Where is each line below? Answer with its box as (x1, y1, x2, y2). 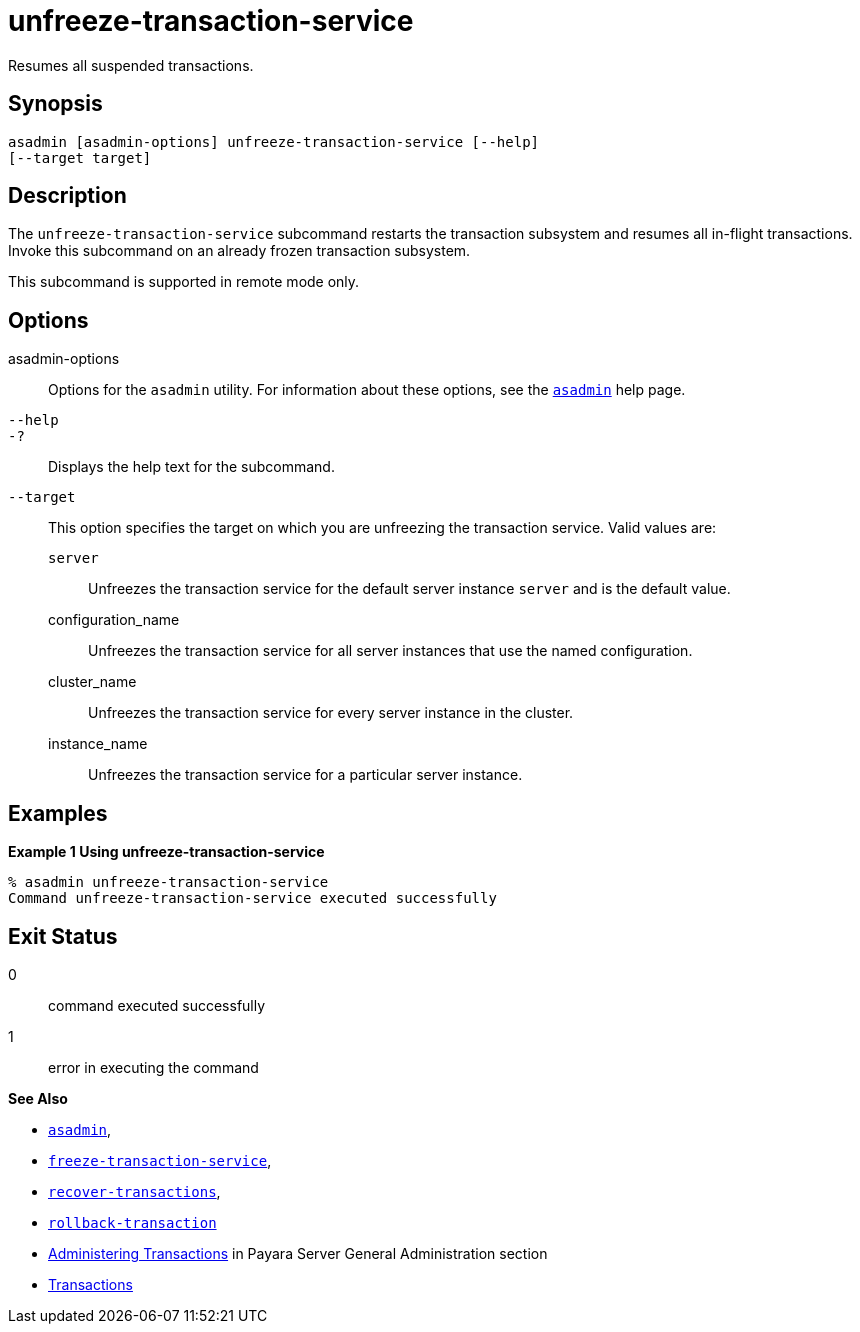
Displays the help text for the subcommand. (48, 458, 335, 476)
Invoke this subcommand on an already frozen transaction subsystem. (8, 242, 471, 260)
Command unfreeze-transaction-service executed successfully (8, 890, 497, 907)
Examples (8, 800, 108, 826)
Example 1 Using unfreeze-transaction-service (8, 843, 325, 861)
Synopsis (8, 91, 103, 117)
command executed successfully (48, 996, 266, 1014)
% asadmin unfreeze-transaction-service (8, 874, 329, 891)
